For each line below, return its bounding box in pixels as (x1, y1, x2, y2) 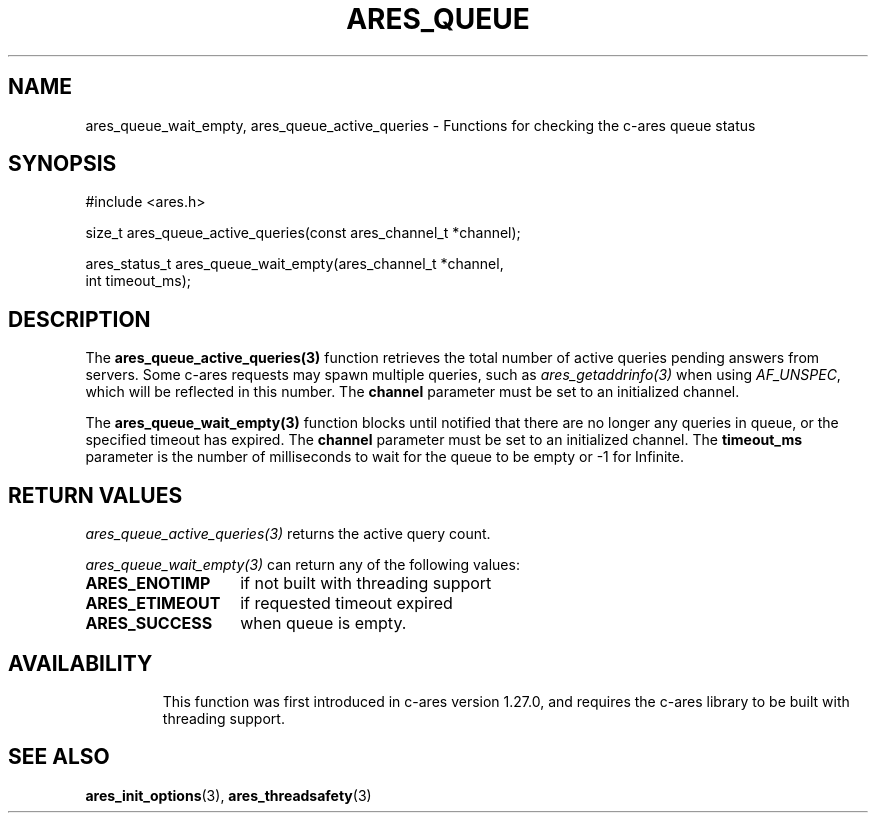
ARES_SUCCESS (85, 613, 213, 634)
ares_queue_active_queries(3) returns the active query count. (85, 525, 491, 543)
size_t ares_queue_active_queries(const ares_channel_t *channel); (85, 224, 521, 242)
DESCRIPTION (8, 306, 151, 332)
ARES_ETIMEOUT (85, 593, 221, 614)
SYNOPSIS (8, 151, 117, 177)
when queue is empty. (240, 613, 407, 634)
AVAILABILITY (8, 650, 153, 676)
